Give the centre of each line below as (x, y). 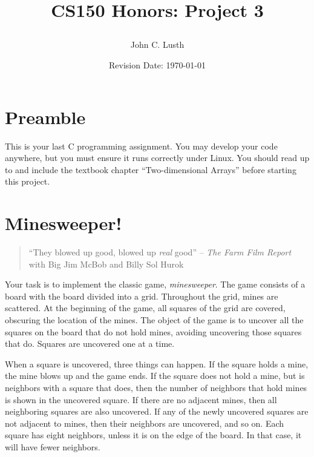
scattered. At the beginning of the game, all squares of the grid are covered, (145, 308)
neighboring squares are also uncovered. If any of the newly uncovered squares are (157, 411)
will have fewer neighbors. (53, 446)
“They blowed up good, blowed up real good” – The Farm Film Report (160, 252)
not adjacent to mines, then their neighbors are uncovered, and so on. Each (145, 423)
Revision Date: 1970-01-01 (157, 64)
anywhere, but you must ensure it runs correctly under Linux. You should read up (157, 158)
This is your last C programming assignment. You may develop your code (141, 146)
